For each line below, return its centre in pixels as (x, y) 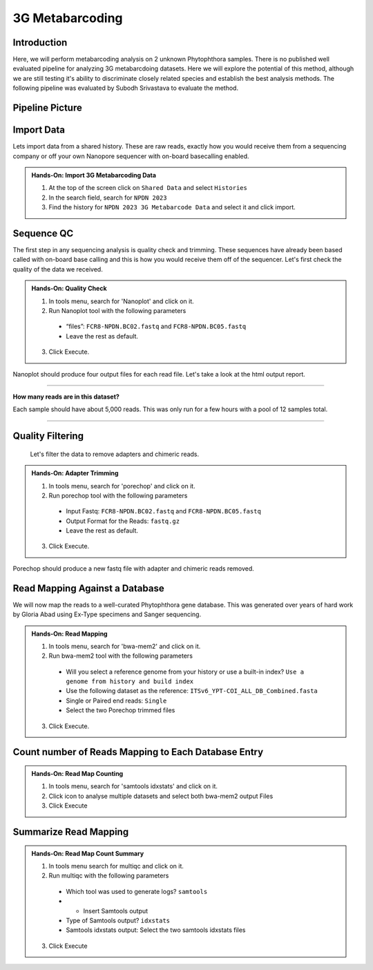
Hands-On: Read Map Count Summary (88, 853)
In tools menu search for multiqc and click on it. (116, 866)
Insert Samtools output (116, 911)
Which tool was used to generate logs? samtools (137, 891)
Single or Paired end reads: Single (116, 701)
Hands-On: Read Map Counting (77, 774)
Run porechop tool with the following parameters (118, 495)
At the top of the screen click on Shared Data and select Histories (148, 188)
